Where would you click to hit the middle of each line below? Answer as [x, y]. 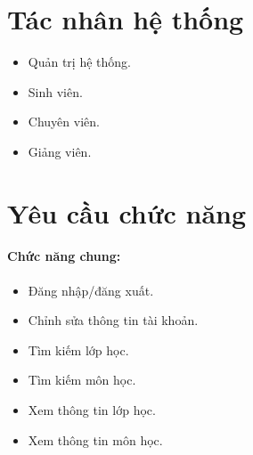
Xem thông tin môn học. [95, 439]
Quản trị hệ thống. [79, 62]
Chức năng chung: [64, 256]
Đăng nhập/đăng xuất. [91, 290]
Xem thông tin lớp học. [92, 410]
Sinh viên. [55, 91]
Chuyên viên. [64, 122]
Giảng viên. [60, 151]
